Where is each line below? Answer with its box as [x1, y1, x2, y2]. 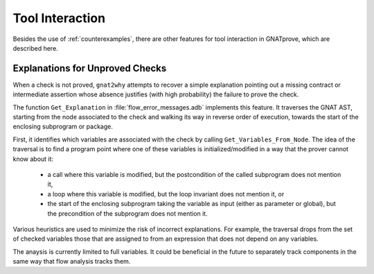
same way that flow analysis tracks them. [12, 257, 131, 266]
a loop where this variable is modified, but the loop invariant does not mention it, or [47, 189, 285, 198]
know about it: [12, 155, 54, 163]
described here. [12, 44, 58, 52]
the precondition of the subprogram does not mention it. [47, 209, 208, 218]
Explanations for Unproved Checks [12, 62, 167, 74]
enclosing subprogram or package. [12, 122, 114, 131]
